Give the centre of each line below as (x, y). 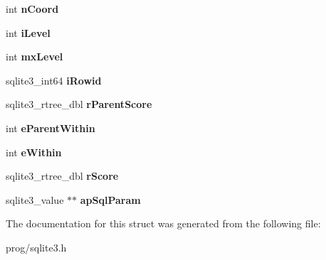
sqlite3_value (35, 199)
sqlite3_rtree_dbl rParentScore (79, 104)
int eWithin (34, 152)
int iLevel (28, 32)
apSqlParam (110, 199)
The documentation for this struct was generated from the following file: (163, 223)
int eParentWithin (51, 128)
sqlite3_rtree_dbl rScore (62, 176)
